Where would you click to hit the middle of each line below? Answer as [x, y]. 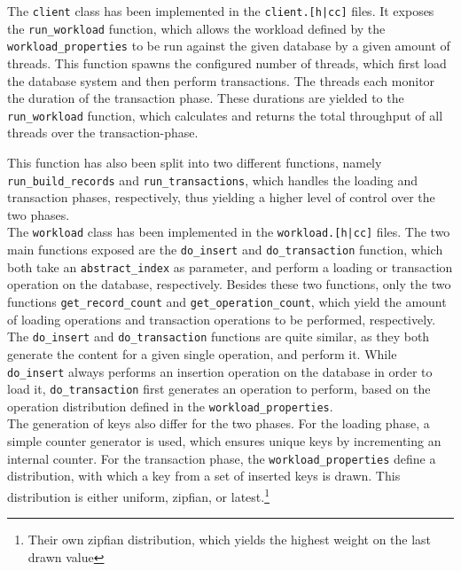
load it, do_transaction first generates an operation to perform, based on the [219, 389]
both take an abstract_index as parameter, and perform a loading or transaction [230, 266]
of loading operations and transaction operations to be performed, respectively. [222, 319]
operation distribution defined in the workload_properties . [170, 406]
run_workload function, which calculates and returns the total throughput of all [225, 115]
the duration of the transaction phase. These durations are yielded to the [206, 98]
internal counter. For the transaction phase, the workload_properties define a [222, 458]
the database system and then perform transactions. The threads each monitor [221, 80]
